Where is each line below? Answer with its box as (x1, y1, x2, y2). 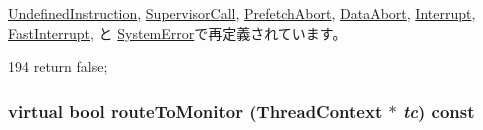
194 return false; (8, 56, 108, 77)
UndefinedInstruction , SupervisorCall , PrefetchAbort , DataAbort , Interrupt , (8, 3, 476, 23)
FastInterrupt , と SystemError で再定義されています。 (8, 22, 347, 43)
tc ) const (402, 98, 475, 123)
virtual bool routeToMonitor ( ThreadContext (8, 98, 383, 123)
